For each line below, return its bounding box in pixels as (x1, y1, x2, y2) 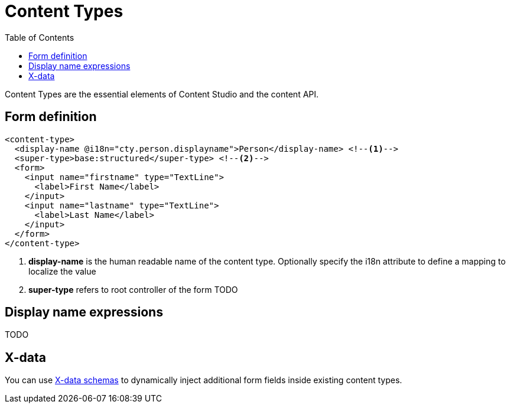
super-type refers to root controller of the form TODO (28, 284, 238, 295)
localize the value (28, 266, 96, 276)
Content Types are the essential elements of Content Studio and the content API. (5, 89, 319, 99)
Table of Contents (5, 32, 74, 43)
